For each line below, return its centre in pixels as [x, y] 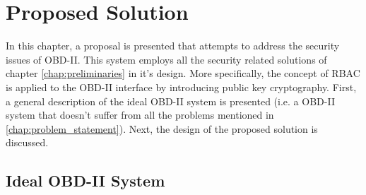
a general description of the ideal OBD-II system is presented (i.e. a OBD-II [170, 101]
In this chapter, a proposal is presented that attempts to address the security [173, 46]
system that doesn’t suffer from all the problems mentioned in [140, 115]
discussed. [27, 142]
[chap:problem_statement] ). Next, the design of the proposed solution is [162, 128]
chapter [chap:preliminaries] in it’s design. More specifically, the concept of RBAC [183, 73]
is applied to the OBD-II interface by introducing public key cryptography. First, [181, 87]
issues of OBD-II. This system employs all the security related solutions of [166, 59]
